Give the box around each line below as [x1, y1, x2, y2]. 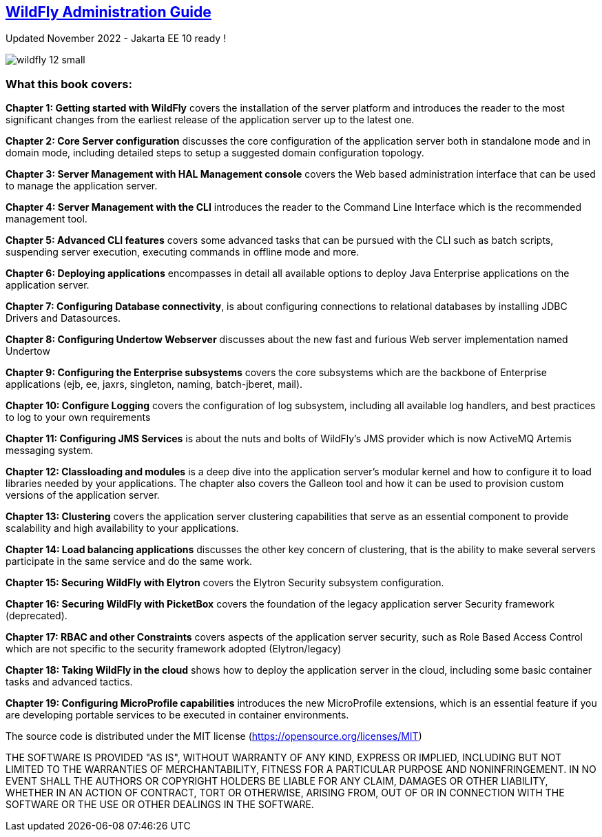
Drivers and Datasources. [6, 312, 121, 324]
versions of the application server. [6, 489, 160, 502]
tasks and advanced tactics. [6, 676, 133, 688]
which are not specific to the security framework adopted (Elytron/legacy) [6, 643, 342, 655]
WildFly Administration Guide [6, 3, 211, 21]
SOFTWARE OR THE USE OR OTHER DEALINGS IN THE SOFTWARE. [6, 798, 314, 811]
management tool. [6, 213, 87, 225]
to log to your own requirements [6, 411, 151, 424]
